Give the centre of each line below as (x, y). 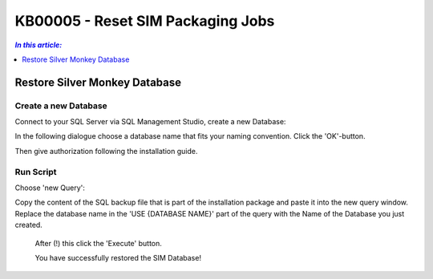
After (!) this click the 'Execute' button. (98, 243)
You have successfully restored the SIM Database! (118, 257)
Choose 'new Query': (50, 188)
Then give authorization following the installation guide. (106, 151)
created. (29, 225)
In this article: (38, 45)
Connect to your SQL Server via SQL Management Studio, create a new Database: (150, 122)
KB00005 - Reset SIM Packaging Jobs (145, 21)
